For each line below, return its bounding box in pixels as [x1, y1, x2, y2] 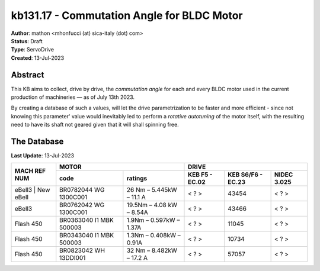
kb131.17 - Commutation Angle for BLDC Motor [11, 9, 243, 22]
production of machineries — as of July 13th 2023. [11, 93, 135, 101]
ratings [126, 175, 148, 183]
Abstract [11, 70, 44, 80]
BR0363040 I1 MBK [59, 216, 114, 224]
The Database [11, 137, 64, 146]
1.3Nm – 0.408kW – [126, 231, 181, 240]
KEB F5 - [187, 170, 213, 179]
